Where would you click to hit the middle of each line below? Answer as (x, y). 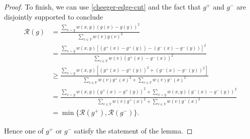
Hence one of (24, 131)
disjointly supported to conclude (54, 16)
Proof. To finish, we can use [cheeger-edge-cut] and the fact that (102, 7)
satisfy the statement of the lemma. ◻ (133, 131)
